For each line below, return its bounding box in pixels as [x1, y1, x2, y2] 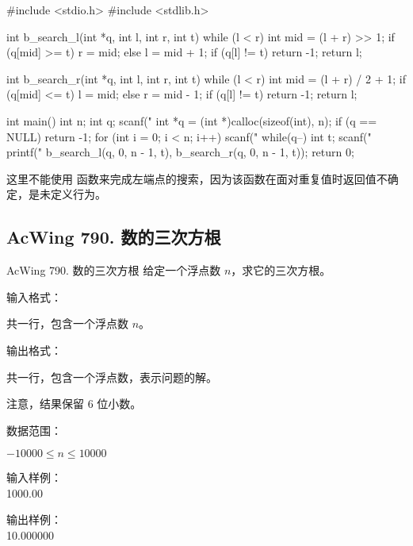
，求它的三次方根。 [231, 262, 331, 279]
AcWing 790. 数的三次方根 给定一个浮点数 [6, 262, 221, 279]
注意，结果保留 [6, 395, 84, 412]
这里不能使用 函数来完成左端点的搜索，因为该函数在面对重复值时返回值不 [6, 170, 388, 186]
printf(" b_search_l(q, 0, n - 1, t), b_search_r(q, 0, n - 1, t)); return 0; [6, 144, 354, 160]
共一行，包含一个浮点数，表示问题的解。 [6, 368, 217, 385]
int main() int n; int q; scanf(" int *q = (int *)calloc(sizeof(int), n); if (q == [6, 112, 377, 129]
